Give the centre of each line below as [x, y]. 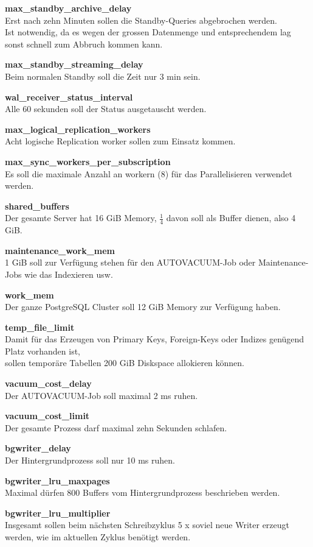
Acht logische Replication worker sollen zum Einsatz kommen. [120, 141]
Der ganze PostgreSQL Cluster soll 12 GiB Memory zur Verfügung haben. [143, 307]
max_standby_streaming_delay [74, 64]
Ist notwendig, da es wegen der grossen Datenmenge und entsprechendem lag [148, 32]
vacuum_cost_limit [47, 416]
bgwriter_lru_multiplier [58, 513]
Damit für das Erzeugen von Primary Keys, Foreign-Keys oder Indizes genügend [155, 339]
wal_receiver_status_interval [69, 97]
